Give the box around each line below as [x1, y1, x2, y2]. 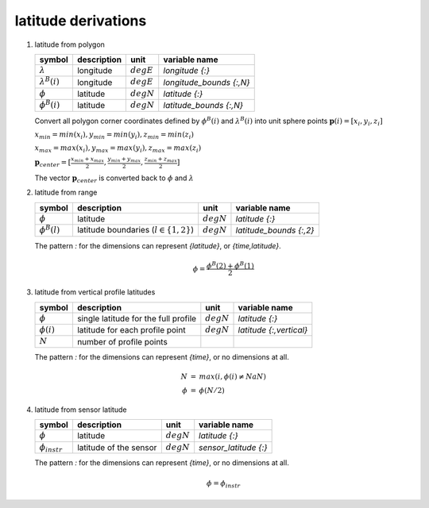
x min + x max [70, 156, 105, 164]
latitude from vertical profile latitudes [34, 287, 156, 297]
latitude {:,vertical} [238, 325, 308, 336]
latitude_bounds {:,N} [163, 100, 244, 111]
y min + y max [107, 156, 141, 164]
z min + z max [144, 156, 178, 164]
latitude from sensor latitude [34, 405, 127, 414]
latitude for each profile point [76, 325, 186, 336]
